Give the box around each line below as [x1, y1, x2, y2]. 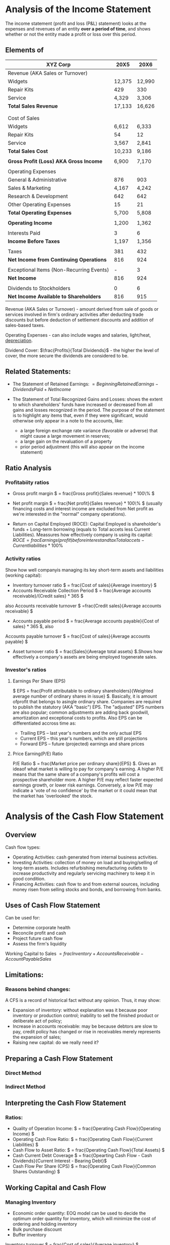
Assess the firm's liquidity [12, 940, 67, 946]
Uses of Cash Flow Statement [5, 901, 100, 910]
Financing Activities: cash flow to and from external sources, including [12, 881, 159, 887]
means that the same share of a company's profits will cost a [12, 771, 140, 777]
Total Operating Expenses [8, 209, 72, 216]
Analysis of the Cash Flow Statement [5, 811, 164, 822]
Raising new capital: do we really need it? [12, 1039, 99, 1045]
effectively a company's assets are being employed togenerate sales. [12, 653, 158, 660]
